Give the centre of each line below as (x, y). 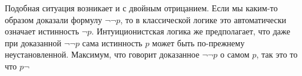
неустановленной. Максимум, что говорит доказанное (102, 54)
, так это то (277, 54)
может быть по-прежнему (198, 42)
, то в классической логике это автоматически (203, 19)
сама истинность (112, 42)
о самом (235, 54)
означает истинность (42, 31)
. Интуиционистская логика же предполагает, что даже (191, 31)
